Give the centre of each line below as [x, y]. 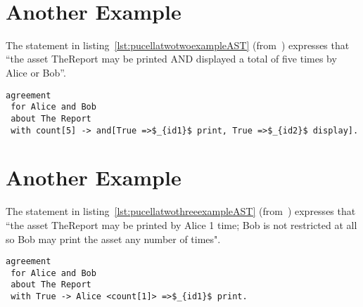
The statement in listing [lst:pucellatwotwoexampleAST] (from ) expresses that [178, 45]
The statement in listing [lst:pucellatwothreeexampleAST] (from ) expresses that [181, 211]
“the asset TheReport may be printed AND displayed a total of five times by [171, 59]
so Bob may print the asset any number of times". [113, 239]
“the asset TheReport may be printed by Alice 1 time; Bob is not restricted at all [181, 224]
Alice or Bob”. [36, 72]
